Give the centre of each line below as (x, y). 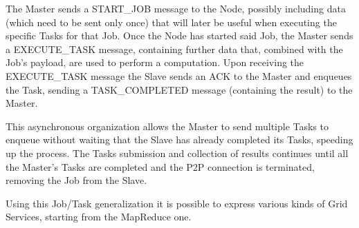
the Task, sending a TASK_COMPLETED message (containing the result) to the (179, 89)
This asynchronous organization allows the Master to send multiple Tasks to (167, 126)
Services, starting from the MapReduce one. (99, 217)
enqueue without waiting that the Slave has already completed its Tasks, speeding (179, 139)
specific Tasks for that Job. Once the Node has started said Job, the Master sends (179, 35)
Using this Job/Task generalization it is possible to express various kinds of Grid (177, 203)
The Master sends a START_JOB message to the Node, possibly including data (176, 8)
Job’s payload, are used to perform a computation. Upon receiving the (155, 62)
